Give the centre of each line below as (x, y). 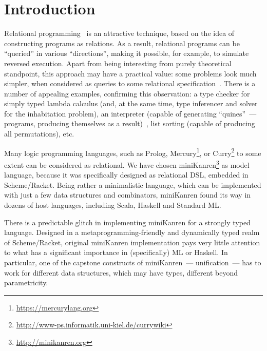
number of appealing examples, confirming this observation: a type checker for (127, 93)
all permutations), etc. (39, 134)
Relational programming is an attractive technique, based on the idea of (119, 33)
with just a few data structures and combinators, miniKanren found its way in (128, 195)
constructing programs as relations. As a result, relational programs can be (122, 43)
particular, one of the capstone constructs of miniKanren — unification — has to (133, 262)
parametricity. (26, 282)
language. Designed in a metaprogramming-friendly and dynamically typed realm (132, 232)
